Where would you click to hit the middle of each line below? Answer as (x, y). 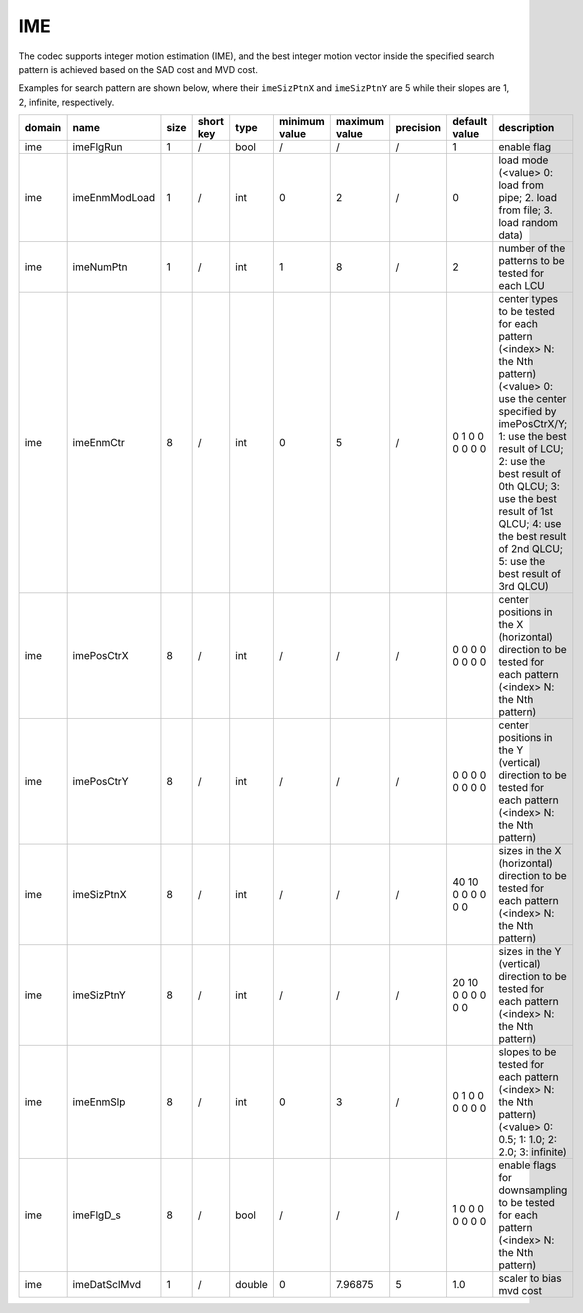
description (526, 128)
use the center (532, 399)
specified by (527, 412)
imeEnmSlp (99, 1102)
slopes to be (527, 1052)
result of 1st (526, 512)
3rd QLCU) (523, 587)
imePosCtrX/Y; (533, 424)
